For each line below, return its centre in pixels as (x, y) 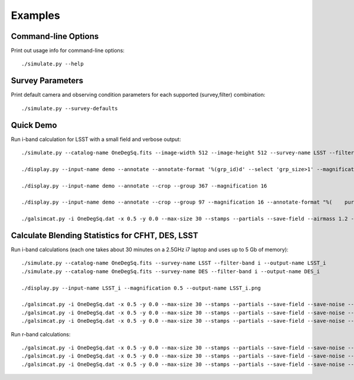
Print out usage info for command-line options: (68, 51)
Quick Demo (34, 125)
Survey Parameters (47, 81)
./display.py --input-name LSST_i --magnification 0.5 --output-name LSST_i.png (141, 288)
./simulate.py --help (53, 64)
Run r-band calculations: (41, 334)
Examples (35, 15)
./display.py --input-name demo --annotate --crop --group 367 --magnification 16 (144, 186)
